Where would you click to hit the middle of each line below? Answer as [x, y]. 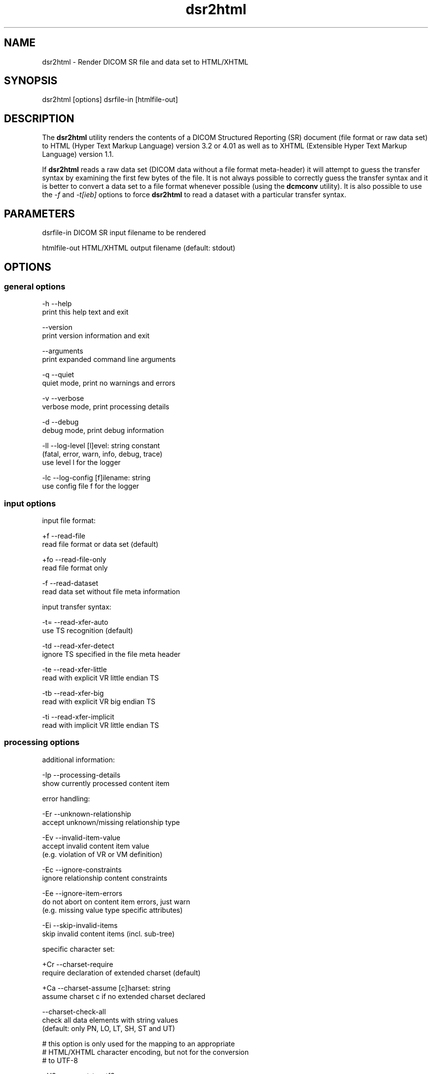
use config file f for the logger [90, 486]
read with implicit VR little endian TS [101, 725]
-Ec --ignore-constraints [82, 869]
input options [30, 503]
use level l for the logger [81, 463]
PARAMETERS [39, 214]
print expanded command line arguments [109, 359]
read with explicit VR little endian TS [101, 678]
